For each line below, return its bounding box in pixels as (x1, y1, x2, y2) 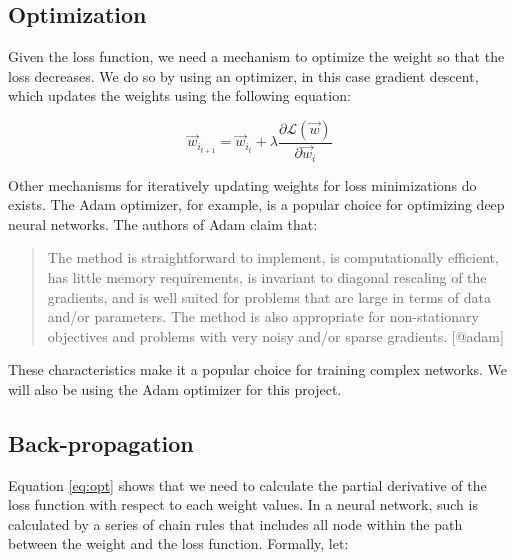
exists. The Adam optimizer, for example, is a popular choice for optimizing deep (8, 194, 505, 215)
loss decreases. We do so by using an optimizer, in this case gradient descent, (8, 65, 479, 86)
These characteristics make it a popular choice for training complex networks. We (8, 359, 508, 380)
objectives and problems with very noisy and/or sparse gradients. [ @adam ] (47, 325, 504, 346)
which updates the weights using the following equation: (8, 85, 351, 106)
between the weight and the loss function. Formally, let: (8, 533, 349, 554)
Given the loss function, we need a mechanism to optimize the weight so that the (8, 46, 505, 67)
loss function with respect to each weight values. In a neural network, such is (8, 494, 478, 515)
